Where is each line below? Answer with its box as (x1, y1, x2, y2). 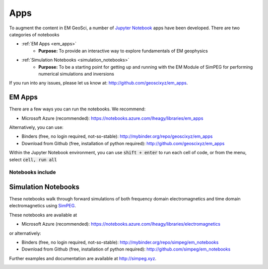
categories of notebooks (9, 31, 60, 37)
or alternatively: (9, 230, 42, 236)
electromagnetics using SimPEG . (9, 203, 76, 209)
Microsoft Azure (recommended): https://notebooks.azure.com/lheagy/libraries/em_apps (21, 115, 203, 121)
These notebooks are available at (9, 212, 77, 218)
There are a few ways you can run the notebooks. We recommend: (9, 106, 146, 112)
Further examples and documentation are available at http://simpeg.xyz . (9, 255, 156, 261)
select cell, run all (9, 157, 57, 163)
